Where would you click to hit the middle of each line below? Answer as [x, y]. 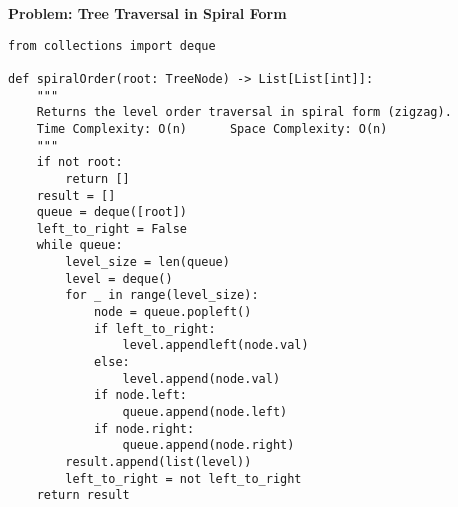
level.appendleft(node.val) [215, 345]
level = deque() [119, 278]
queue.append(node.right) [208, 445]
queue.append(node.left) [205, 412]
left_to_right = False [111, 228]
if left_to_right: [154, 328]
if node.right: [144, 428]
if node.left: [140, 395]
